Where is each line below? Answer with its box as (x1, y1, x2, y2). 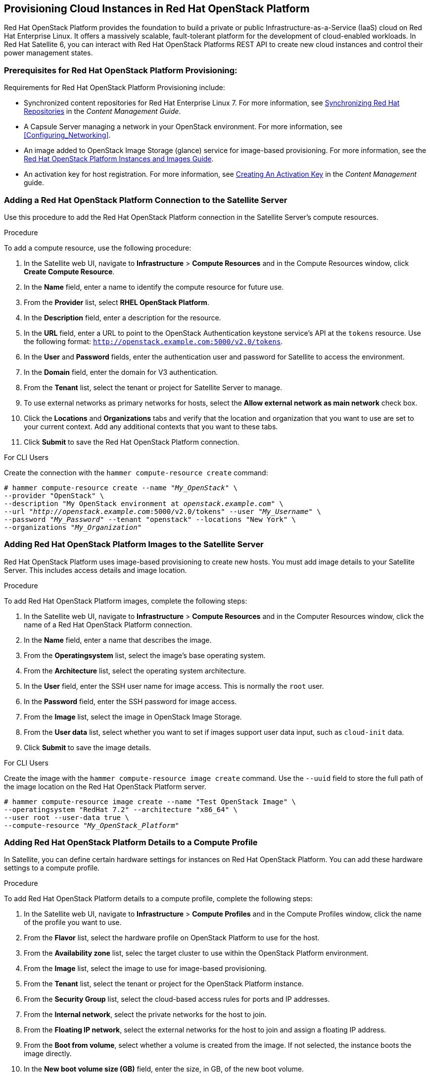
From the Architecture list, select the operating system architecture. (24, 666, 246, 675)
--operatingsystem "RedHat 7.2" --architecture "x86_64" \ (4, 805, 238, 814)
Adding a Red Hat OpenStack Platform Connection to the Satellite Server (4, 195, 287, 205)
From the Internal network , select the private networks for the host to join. (24, 1010, 267, 1019)
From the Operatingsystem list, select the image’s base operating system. (24, 651, 266, 660)
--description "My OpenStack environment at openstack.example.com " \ (4, 499, 284, 508)
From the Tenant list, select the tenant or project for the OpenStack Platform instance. (24, 979, 304, 988)
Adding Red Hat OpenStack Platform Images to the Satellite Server (4, 539, 264, 550)
